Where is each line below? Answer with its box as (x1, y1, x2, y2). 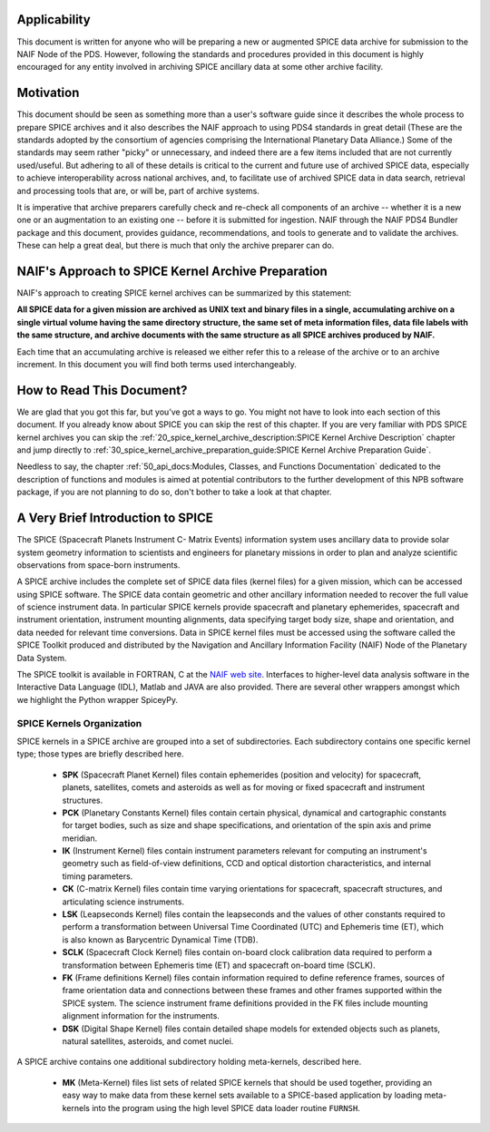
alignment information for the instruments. (62, 1010, 220, 1021)
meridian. (62, 833, 98, 844)
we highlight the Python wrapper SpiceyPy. (16, 694, 179, 705)
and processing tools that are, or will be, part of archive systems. (16, 185, 260, 196)
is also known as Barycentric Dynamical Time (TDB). (62, 934, 259, 945)
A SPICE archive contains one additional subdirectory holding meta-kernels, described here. (16, 1057, 362, 1068)
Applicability (16, 12, 91, 27)
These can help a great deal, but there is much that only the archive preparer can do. (16, 240, 335, 251)
